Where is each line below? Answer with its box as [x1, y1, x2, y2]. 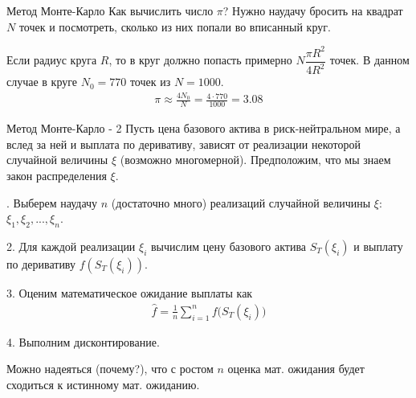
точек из [129, 73, 171, 90]
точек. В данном [329, 51, 410, 68]
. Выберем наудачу [6, 194, 98, 211]
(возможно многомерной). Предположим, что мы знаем [120, 151, 391, 168]
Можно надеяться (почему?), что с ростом [6, 360, 214, 377]
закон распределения [6, 167, 107, 184]
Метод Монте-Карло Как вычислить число [6, 2, 214, 18]
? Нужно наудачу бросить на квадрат [222, 2, 403, 18]
